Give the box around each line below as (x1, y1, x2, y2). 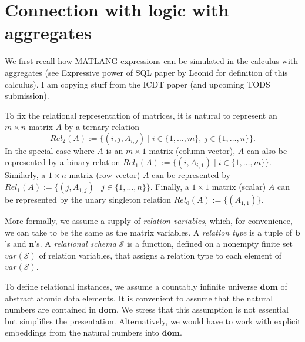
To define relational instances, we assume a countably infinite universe (5, 280, 257, 293)
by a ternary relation (64, 120, 139, 133)
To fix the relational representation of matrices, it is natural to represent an (5, 109, 277, 121)
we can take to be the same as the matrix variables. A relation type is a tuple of (5, 226, 293, 238)
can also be (246, 144, 287, 156)
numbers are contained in (5, 303, 96, 316)
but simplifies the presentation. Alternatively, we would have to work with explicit (5, 314, 301, 327)
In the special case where (5, 144, 95, 156)
